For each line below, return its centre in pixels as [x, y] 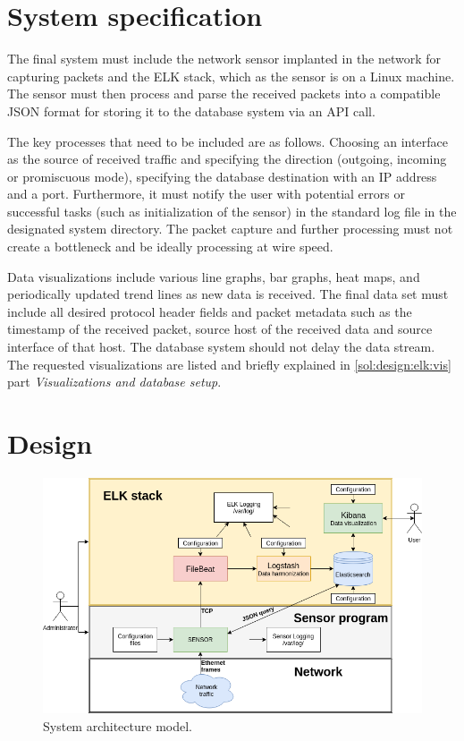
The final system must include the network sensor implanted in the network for [224, 59]
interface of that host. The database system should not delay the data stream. [221, 347]
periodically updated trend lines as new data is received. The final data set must [228, 294]
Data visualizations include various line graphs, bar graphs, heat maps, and [214, 276]
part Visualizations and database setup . [114, 382]
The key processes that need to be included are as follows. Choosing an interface [228, 141]
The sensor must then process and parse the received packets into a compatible [224, 94]
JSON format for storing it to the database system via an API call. [191, 111]
